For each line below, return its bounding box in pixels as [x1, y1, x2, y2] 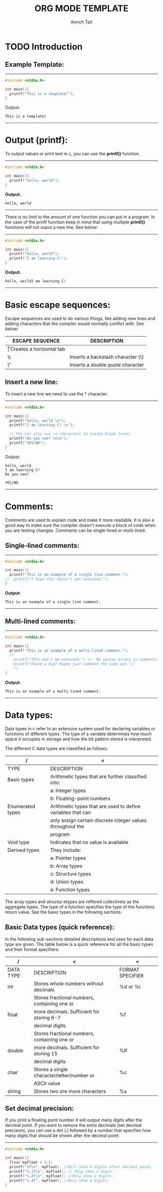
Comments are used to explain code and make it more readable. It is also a [5, 517, 154, 523]
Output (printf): [5, 135, 68, 146]
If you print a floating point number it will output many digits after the [5, 1117, 142, 1123]
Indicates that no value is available [50, 839, 129, 846]
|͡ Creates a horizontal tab [7, 346, 65, 352]
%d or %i [119, 983, 141, 990]
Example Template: [5, 60, 65, 69]
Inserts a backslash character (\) [69, 354, 144, 360]
